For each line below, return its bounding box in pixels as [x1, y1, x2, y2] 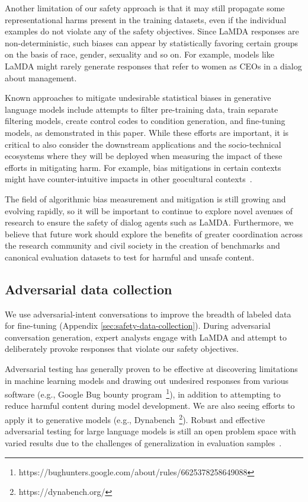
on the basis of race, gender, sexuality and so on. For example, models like [5, 48, 274, 61]
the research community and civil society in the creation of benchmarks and [5, 239, 280, 252]
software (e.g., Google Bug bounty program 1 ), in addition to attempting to [5, 386, 281, 400]
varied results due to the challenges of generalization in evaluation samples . [5, 436, 282, 449]
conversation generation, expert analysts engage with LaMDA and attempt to [5, 331, 287, 343]
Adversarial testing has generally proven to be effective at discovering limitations [5, 363, 298, 375]
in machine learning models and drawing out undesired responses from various [5, 374, 289, 386]
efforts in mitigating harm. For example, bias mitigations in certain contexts [5, 161, 281, 173]
